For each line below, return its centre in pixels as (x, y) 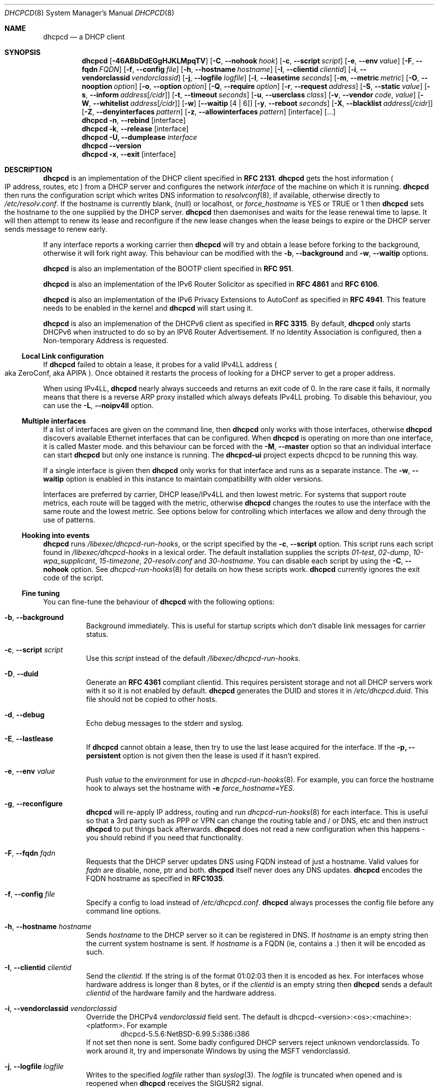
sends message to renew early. (56, 229)
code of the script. (73, 578)
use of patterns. (69, 520)
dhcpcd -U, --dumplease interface (139, 137)
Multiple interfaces (54, 421)
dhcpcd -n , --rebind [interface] (134, 120)
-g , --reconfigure (34, 804)
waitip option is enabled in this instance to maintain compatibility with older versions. (183, 479)
